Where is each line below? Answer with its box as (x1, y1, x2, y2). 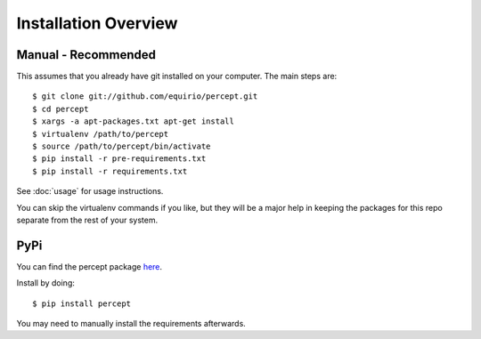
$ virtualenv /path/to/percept (32, 129, 169, 139)
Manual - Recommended (16, 47, 156, 62)
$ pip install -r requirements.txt (32, 165, 188, 176)
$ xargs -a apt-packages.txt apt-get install (32, 117, 235, 126)
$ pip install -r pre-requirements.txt (32, 154, 207, 164)
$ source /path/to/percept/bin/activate (32, 141, 211, 151)
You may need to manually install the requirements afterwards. (16, 319, 247, 329)
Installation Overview (16, 13, 178, 33)
